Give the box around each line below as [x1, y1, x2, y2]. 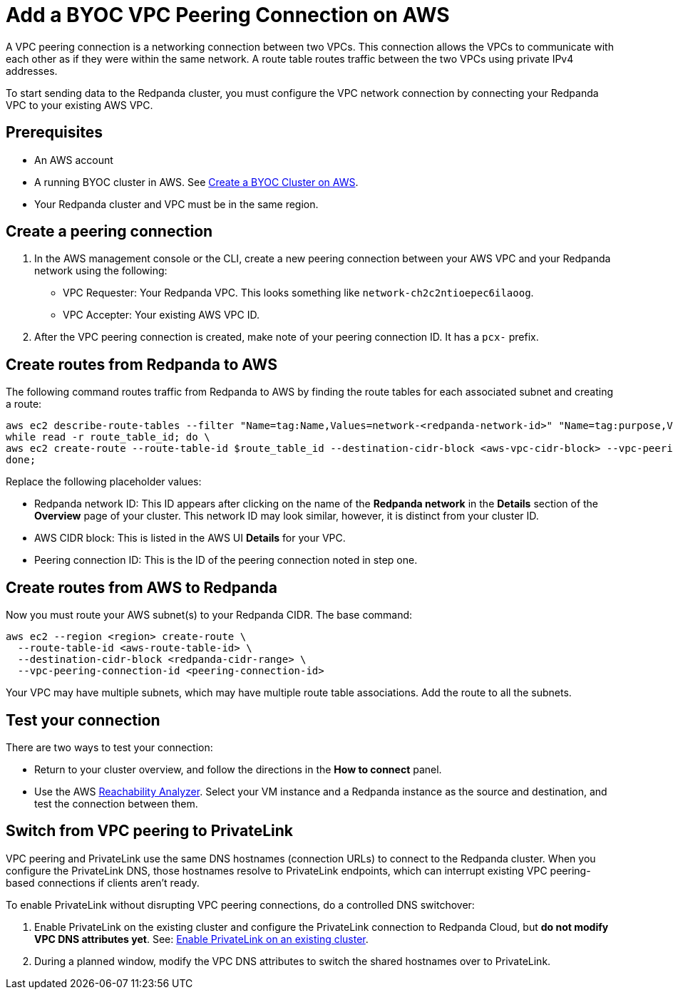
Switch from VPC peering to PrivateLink [6, 822, 293, 840]
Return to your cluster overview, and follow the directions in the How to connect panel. [34, 763, 442, 775]
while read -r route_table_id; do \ [6, 431, 210, 443]
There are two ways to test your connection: [6, 741, 213, 753]
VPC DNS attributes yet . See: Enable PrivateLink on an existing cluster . [34, 932, 369, 945]
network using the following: [34, 264, 168, 277]
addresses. [6, 64, 58, 77]
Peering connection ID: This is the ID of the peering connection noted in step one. [34, 554, 418, 567]
